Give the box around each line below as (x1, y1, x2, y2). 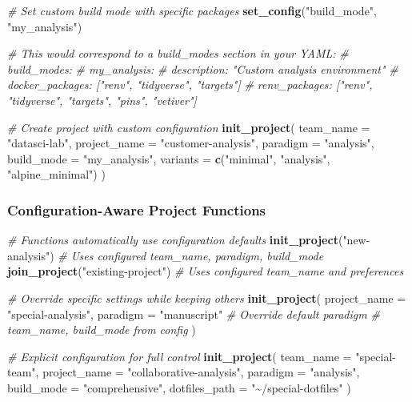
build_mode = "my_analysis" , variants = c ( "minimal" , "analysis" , (7, 150, 330, 167)
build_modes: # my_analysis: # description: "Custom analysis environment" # (7, 60, 398, 77)
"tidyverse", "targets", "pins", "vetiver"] (7, 91, 197, 108)
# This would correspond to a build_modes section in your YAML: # (7, 45, 349, 62)
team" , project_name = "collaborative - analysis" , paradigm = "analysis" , (7, 364, 360, 380)
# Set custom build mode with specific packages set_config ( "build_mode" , (7, 2, 377, 18)
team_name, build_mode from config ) (7, 321, 196, 338)
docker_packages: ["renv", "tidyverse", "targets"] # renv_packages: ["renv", (7, 76, 373, 93)
